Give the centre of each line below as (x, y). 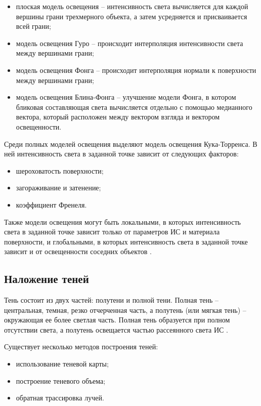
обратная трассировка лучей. (60, 398)
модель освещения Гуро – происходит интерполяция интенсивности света (129, 43)
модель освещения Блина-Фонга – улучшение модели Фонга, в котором (126, 97)
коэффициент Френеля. (51, 204)
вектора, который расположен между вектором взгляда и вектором (118, 117)
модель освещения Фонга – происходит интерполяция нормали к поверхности (136, 70)
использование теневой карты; (62, 364)
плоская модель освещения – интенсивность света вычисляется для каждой (132, 6)
